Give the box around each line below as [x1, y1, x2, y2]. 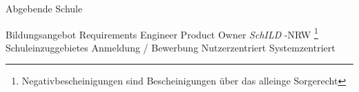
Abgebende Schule [6, 1, 83, 15]
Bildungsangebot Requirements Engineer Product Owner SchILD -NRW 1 [6, 25, 318, 41]
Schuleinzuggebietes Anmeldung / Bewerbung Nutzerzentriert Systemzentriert [6, 40, 336, 54]
